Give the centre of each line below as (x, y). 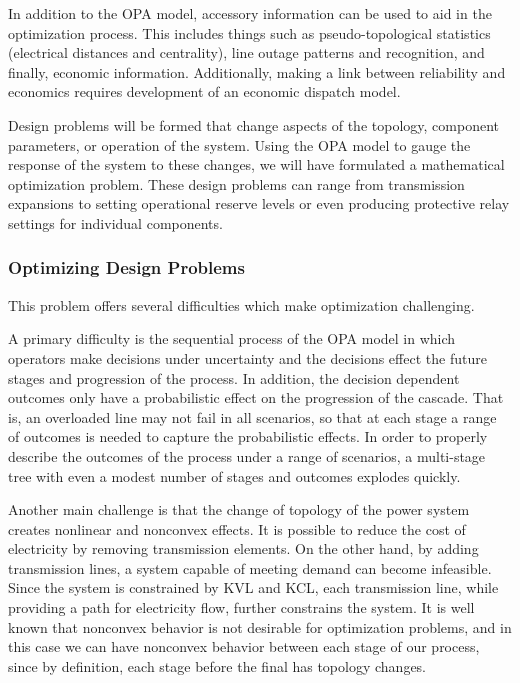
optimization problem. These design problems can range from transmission (236, 183)
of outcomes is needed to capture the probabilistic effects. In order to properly (248, 436)
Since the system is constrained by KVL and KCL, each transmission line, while (253, 587)
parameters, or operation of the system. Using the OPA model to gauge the (239, 144)
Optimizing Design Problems (126, 267)
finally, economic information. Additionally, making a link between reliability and (257, 71)
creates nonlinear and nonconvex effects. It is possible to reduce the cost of (237, 528)
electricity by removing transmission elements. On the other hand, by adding (243, 548)
